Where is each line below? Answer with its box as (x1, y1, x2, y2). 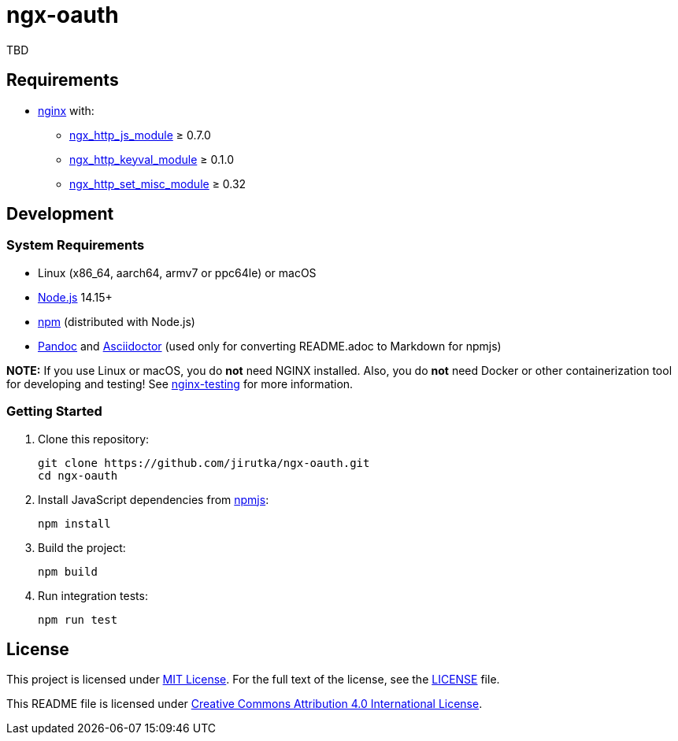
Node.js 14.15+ (38, 290, 113, 304)
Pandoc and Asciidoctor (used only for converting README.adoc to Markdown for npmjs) (38, 339, 502, 353)
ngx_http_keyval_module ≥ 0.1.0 (69, 152, 234, 166)
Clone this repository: (38, 432, 150, 446)
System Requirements (6, 237, 145, 254)
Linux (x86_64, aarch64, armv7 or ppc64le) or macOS (38, 265, 317, 280)
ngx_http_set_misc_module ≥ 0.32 (69, 176, 246, 191)
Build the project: (38, 540, 126, 554)
